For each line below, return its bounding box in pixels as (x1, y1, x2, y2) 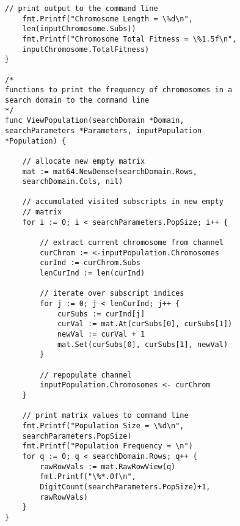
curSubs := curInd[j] (57, 309, 145, 318)
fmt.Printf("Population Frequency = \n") (22, 442, 193, 451)
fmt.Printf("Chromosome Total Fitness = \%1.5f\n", (22, 34, 237, 43)
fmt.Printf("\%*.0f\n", (40, 472, 136, 481)
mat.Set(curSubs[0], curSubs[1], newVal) (57, 340, 228, 349)
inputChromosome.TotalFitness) (22, 45, 150, 54)
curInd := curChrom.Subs (40, 258, 140, 268)
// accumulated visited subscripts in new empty (22, 197, 224, 206)
